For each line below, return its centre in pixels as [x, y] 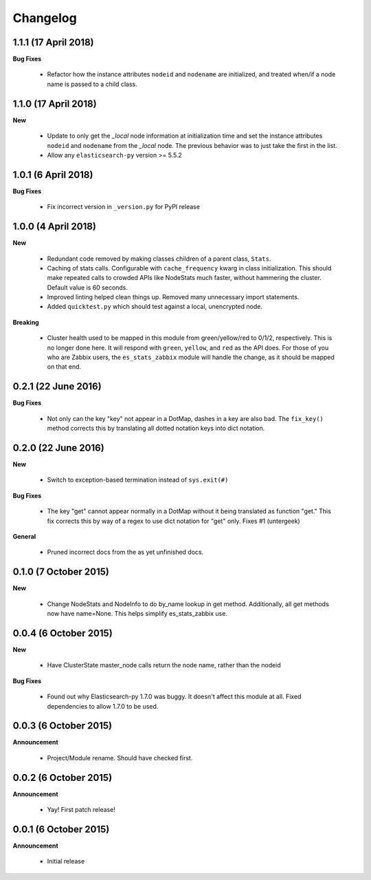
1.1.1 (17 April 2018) [53, 42]
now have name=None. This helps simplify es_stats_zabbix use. [137, 614]
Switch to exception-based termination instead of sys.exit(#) [138, 480]
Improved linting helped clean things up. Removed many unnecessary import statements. [173, 297]
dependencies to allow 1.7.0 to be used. [103, 706]
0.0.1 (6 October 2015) [61, 829]
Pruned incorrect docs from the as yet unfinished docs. [125, 552]
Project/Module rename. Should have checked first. [120, 758]
